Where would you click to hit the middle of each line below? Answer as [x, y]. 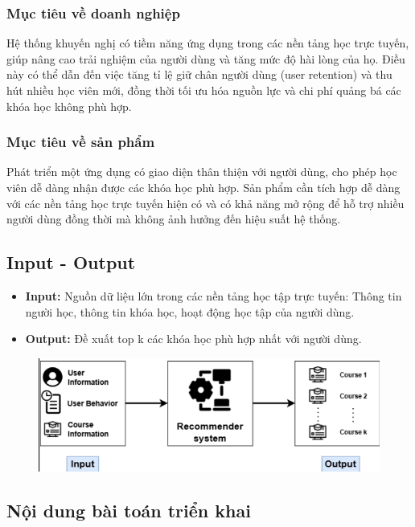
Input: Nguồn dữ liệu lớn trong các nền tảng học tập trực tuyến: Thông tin [214, 295]
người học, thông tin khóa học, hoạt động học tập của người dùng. [190, 311]
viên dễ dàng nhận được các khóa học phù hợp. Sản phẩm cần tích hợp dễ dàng [203, 187]
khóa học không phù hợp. [69, 106]
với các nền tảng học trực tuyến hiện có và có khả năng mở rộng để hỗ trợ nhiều [205, 203]
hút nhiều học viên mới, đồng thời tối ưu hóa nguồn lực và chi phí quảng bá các [204, 90]
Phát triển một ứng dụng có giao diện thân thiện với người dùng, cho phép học [202, 172]
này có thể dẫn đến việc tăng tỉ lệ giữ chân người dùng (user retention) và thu [199, 74]
